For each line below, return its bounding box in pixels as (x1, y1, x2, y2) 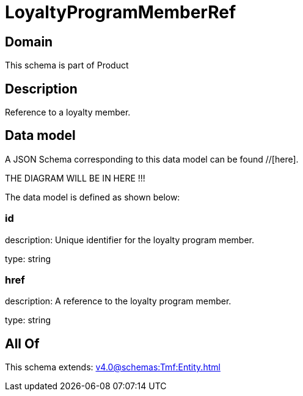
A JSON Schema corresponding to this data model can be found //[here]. (5, 153, 299, 164)
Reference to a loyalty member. (5, 107, 131, 118)
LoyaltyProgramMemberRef (5, 2, 236, 23)
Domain (5, 34, 53, 50)
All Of (5, 335, 40, 351)
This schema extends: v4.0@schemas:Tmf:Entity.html (5, 362, 221, 373)
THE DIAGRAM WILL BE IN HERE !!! (5, 172, 145, 183)
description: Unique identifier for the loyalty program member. (5, 234, 254, 245)
